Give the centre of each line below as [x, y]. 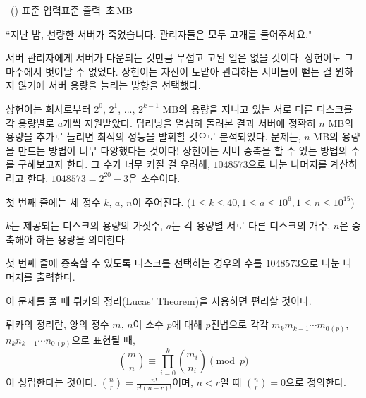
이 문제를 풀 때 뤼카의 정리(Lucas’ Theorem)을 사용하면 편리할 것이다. [159, 300]
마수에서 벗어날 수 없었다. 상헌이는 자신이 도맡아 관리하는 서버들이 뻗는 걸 [169, 71]
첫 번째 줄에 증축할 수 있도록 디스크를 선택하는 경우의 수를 [134, 263]
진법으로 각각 [239, 324]
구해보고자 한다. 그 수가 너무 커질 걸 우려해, [114, 164]
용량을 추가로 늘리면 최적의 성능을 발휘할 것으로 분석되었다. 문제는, [153, 137]
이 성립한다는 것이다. [51, 382]
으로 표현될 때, [103, 339]
